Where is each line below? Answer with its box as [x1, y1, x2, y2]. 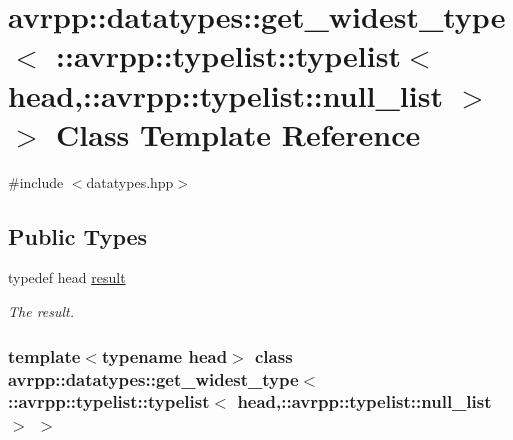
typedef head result [8, 267, 126, 288]
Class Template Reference [56, 113, 421, 154]
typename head [101, 343, 228, 368]
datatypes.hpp [86, 171, 174, 192]
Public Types [8, 220, 148, 251]
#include [8, 171, 64, 192]
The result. [8, 301, 75, 322]
